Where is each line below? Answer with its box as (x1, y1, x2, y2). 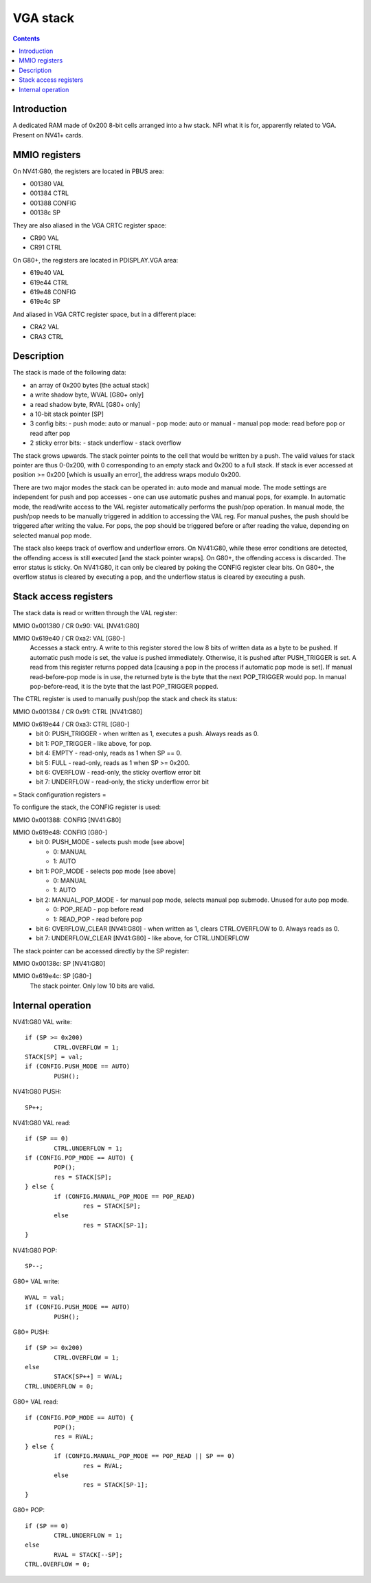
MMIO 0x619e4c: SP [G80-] (12, 972, 92, 980)
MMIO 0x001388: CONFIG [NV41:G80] (12, 815, 122, 824)
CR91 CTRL (30, 243, 62, 252)
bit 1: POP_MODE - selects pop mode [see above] (36, 867, 177, 875)
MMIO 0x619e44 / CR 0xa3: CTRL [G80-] (12, 720, 130, 729)
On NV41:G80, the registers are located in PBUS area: (12, 167, 164, 175)
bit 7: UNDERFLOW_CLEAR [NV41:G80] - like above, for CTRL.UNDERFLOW (36, 934, 250, 942)
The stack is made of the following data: (12, 368, 126, 377)
